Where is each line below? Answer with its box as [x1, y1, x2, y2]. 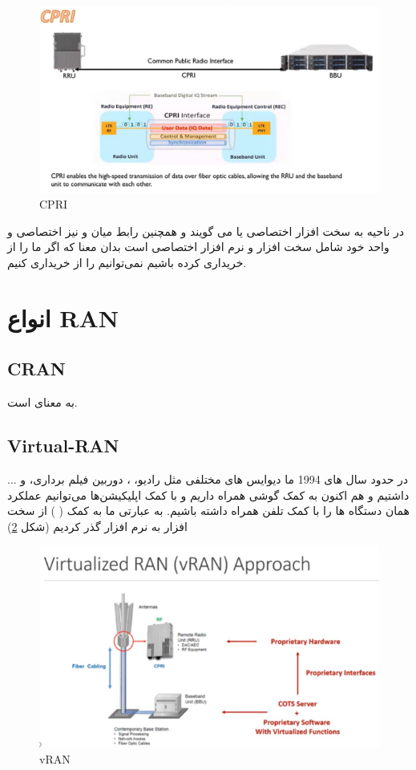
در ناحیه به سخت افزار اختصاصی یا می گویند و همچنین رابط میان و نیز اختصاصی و [7, 222, 405, 239]
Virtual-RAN [7, 433, 119, 458]
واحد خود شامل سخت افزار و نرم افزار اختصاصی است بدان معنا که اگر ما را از [7, 238, 390, 255]
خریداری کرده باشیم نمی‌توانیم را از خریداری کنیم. [7, 254, 247, 271]
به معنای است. [7, 394, 78, 411]
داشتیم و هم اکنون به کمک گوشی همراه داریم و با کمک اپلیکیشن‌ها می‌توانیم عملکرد [7, 486, 410, 503]
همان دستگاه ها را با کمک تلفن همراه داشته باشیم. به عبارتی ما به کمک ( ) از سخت [7, 502, 410, 519]
